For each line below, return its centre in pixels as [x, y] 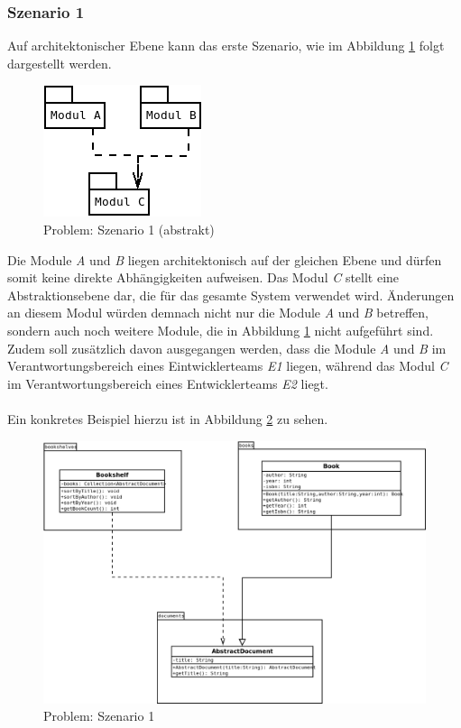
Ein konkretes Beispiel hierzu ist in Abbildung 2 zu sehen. [168, 418]
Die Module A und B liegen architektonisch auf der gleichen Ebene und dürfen [225, 259]
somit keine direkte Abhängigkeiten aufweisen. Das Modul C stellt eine [203, 277]
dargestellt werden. [60, 63]
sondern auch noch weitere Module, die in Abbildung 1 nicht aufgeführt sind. [221, 330]
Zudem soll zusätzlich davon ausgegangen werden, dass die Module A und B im [227, 348]
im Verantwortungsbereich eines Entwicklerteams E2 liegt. [168, 383]
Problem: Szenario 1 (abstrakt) [129, 229]
